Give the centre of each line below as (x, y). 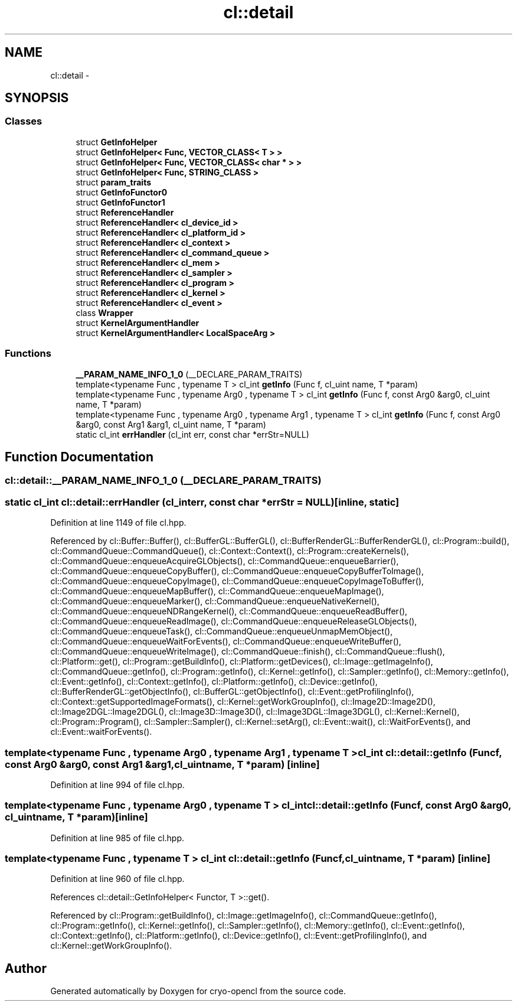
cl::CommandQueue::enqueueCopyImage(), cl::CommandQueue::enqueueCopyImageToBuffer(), (237, 581)
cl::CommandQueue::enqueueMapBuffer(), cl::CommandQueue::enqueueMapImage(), (217, 591)
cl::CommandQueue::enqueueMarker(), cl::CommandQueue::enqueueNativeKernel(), (215, 601)
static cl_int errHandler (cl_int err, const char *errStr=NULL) (192, 434)
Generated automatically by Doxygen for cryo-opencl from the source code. (198, 991)
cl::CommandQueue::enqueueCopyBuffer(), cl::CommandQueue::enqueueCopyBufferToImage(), (237, 571)
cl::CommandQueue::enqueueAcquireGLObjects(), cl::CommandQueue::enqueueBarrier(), (225, 561)
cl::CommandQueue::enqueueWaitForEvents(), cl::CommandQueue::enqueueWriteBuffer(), (226, 642)
